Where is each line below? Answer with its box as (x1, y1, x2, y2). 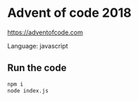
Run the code (7, 62, 67, 74)
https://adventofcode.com (7, 28, 83, 36)
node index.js (7, 87, 49, 94)
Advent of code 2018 (7, 5, 132, 21)
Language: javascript (7, 41, 68, 50)
